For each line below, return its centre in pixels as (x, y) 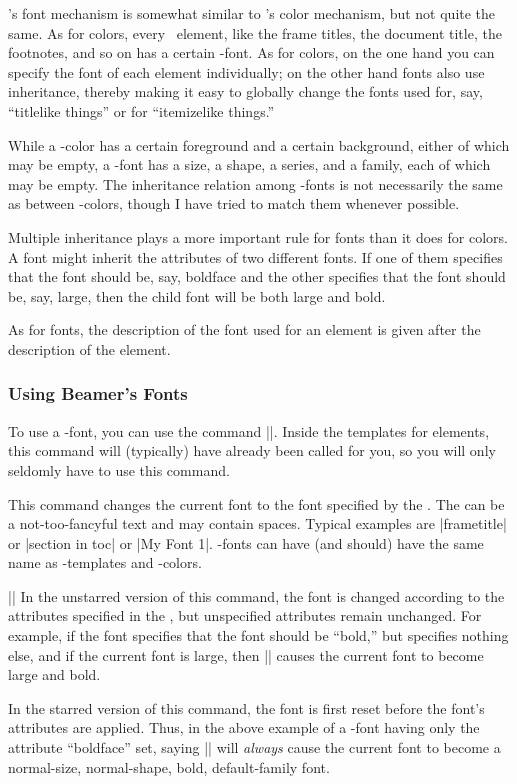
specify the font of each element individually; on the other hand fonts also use (246, 71)
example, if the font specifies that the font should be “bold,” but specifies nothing (258, 635)
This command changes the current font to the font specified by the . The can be (256, 503)
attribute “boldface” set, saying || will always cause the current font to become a (254, 747)
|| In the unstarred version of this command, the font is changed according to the (256, 595)
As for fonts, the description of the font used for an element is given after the (244, 329)
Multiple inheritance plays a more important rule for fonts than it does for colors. (258, 236)
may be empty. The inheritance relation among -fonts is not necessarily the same (255, 183)
